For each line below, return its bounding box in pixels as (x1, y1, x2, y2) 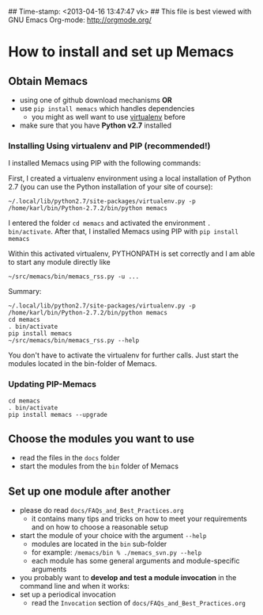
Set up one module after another (8, 484, 171, 498)
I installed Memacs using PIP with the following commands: (8, 159, 201, 168)
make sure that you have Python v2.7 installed (19, 120, 172, 130)
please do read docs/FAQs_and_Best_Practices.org (19, 506, 184, 515)
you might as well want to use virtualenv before (31, 113, 186, 121)
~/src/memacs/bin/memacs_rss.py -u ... (8, 273, 140, 281)
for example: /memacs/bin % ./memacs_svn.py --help (31, 548, 202, 557)
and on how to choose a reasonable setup (31, 522, 168, 532)
